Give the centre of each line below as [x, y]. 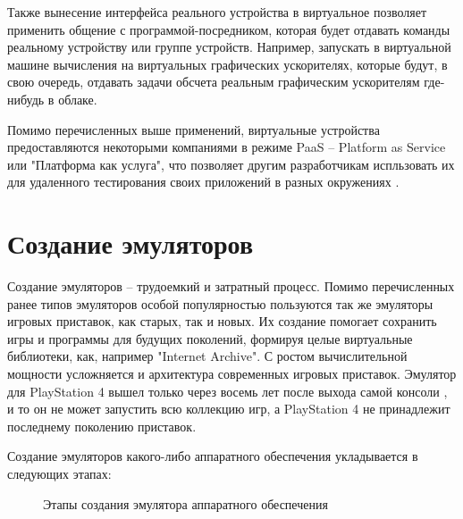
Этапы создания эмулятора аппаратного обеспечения [185, 503]
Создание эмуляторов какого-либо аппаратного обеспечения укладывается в [213, 456]
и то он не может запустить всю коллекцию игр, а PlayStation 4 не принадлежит [229, 409]
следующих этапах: [59, 473]
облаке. [78, 99]
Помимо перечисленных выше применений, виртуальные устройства [194, 129]
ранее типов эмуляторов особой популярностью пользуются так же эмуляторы [220, 303]
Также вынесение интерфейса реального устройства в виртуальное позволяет [217, 12]
